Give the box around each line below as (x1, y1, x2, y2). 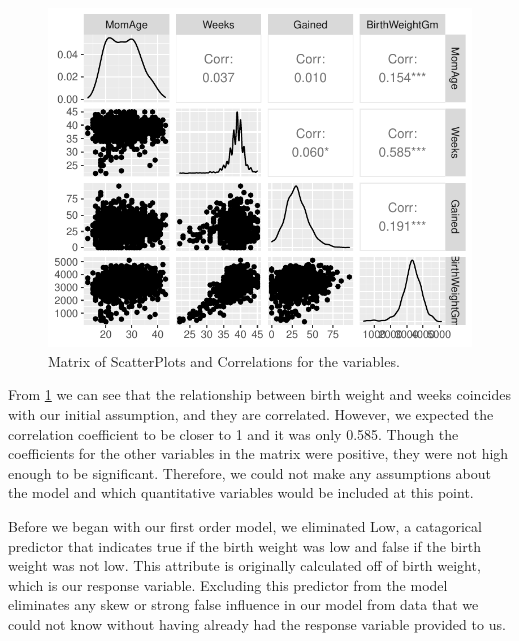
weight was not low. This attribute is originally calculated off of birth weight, (8, 555, 481, 576)
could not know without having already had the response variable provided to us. (8, 613, 506, 634)
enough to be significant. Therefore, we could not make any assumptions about (8, 462, 491, 483)
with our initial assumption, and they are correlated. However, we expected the (8, 403, 494, 424)
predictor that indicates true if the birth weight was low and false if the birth (8, 535, 481, 556)
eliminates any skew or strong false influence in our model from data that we (8, 594, 479, 615)
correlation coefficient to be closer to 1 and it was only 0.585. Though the (8, 423, 459, 444)
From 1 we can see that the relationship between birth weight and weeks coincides (8, 384, 512, 405)
